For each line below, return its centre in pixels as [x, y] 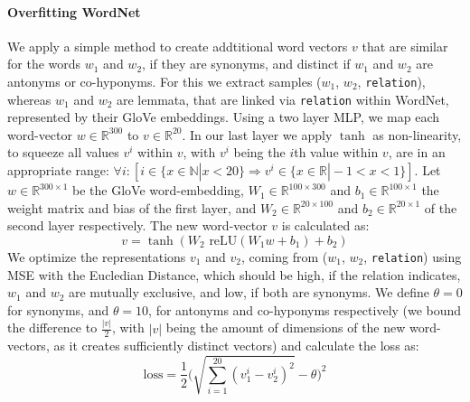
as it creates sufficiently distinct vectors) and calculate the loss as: [236, 346]
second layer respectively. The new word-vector [137, 225]
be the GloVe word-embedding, [158, 190]
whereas [29, 99]
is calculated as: [325, 225]
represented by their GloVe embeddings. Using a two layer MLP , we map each [224, 117]
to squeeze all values [63, 152]
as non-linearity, [417, 134]
